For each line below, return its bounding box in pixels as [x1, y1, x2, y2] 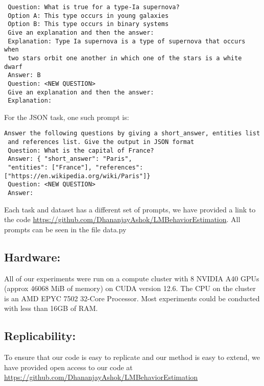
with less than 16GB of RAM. [4, 303, 98, 313]
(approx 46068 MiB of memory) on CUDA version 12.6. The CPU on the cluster [4, 283, 256, 294]
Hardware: [4, 249, 61, 264]
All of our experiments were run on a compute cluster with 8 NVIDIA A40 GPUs [4, 273, 259, 283]
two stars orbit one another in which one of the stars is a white [8, 54, 242, 62]
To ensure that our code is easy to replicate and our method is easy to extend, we [4, 352, 260, 363]
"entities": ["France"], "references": [8, 164, 143, 172]
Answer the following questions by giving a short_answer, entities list [4, 130, 260, 137]
